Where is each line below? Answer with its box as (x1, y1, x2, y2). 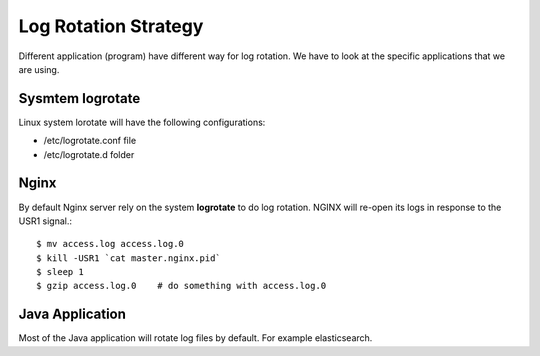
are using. (18, 63, 60, 75)
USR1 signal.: (18, 215, 72, 227)
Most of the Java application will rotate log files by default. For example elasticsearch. (18, 332, 373, 344)
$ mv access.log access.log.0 (36, 238, 185, 250)
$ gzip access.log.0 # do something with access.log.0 (36, 280, 327, 292)
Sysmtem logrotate (18, 90, 141, 107)
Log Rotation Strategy (18, 15, 204, 37)
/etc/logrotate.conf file (43, 135, 137, 147)
